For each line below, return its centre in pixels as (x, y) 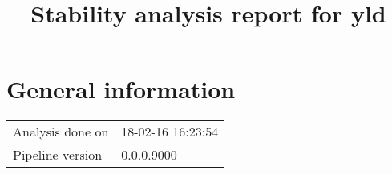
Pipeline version (58, 155)
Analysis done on (61, 132)
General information (121, 89)
